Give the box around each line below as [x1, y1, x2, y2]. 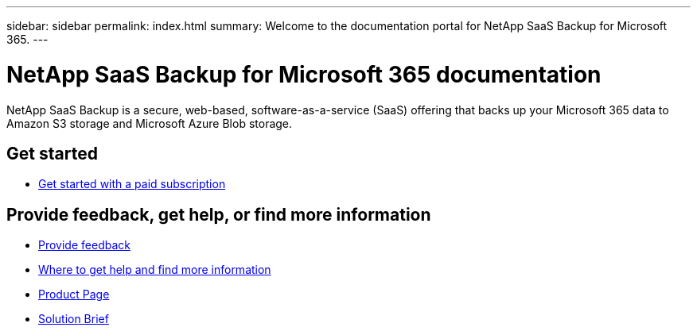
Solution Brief [38, 312, 109, 326]
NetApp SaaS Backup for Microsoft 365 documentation [6, 60, 602, 88]
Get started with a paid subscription [38, 177, 226, 191]
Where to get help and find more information [38, 263, 271, 277]
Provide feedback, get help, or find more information [6, 204, 431, 225]
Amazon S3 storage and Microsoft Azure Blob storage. [6, 116, 293, 130]
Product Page [38, 287, 110, 302]
